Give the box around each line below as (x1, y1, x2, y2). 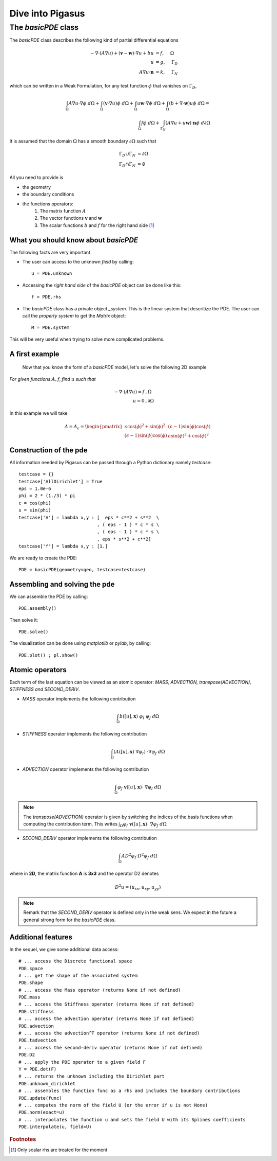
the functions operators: (22, 201, 74, 207)
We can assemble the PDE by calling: (9, 593, 88, 600)
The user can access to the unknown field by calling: (22, 259, 134, 265)
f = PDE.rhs (31, 294, 62, 300)
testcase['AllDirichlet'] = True (18, 479, 103, 484)
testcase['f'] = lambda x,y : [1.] (18, 543, 108, 549)
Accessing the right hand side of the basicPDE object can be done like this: (22, 282, 182, 288)
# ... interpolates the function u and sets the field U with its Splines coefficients (18, 1117, 246, 1122)
